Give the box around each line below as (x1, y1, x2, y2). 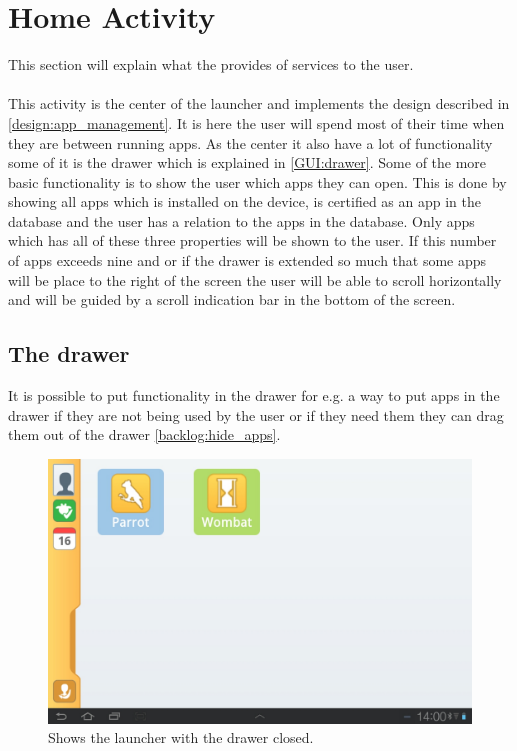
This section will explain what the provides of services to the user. (8, 54, 414, 75)
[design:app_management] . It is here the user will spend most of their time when (8, 112, 505, 133)
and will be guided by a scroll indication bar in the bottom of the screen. (8, 289, 456, 310)
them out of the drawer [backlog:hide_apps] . (8, 424, 281, 445)
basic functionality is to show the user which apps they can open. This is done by (8, 171, 507, 192)
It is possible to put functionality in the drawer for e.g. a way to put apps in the (8, 385, 500, 406)
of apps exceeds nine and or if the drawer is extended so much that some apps (8, 250, 487, 271)
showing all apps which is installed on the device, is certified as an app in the (8, 191, 481, 212)
